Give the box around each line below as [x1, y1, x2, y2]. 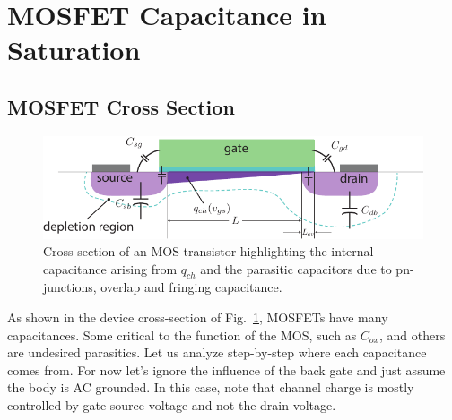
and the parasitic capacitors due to [200, 259, 392, 278]
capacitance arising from [43, 259, 178, 278]
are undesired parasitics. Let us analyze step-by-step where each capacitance [7, 343, 427, 362]
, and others [378, 325, 446, 344]
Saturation [7, 31, 141, 68]
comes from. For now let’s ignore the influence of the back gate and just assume [7, 360, 446, 379]
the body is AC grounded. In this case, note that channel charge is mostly [7, 378, 414, 397]
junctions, [43, 278, 97, 296]
